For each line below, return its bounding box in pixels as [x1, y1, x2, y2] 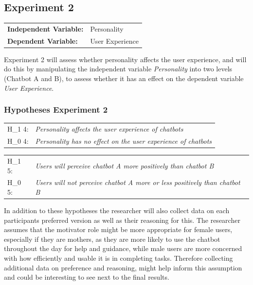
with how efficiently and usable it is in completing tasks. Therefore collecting [4, 253, 233, 263]
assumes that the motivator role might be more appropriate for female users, [4, 224, 233, 235]
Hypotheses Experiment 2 [4, 103, 108, 116]
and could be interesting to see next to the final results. [4, 272, 169, 282]
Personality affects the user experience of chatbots [35, 124, 183, 134]
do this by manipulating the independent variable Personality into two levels [4, 64, 233, 74]
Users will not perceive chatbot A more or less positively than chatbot [35, 177, 240, 187]
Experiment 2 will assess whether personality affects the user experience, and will [4, 54, 247, 64]
